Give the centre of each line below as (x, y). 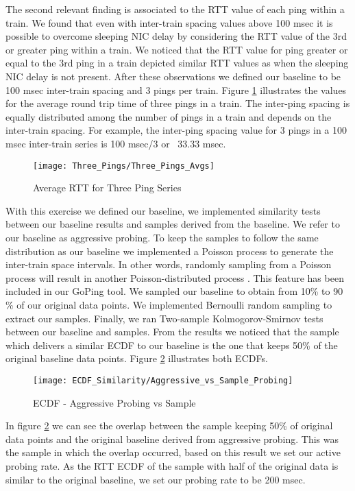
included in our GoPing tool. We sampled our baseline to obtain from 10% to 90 (174, 291)
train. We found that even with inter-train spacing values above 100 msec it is (169, 22)
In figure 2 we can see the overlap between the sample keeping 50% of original (169, 426)
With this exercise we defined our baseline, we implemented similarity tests (163, 210)
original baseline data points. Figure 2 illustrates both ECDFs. (137, 358)
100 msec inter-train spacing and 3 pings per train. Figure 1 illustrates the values (176, 89)
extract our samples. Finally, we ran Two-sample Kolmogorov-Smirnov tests (164, 318)
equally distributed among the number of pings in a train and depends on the (169, 116)
